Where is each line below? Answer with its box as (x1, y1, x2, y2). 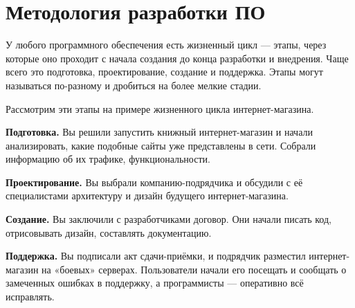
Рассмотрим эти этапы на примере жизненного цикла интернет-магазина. (6, 101, 314, 116)
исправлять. (6, 289, 55, 304)
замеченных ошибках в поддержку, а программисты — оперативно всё (6, 275, 304, 290)
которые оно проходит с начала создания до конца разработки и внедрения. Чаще (6, 51, 349, 65)
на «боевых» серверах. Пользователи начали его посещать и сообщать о (42, 262, 347, 276)
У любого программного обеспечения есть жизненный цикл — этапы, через (6, 37, 327, 52)
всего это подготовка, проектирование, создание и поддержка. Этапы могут (6, 64, 323, 79)
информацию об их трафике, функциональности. (6, 152, 210, 166)
